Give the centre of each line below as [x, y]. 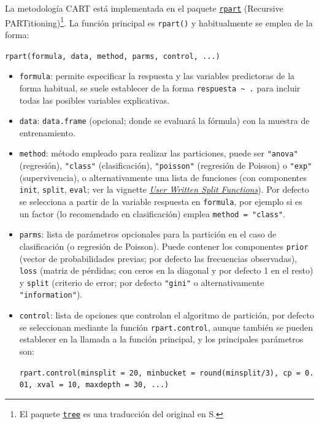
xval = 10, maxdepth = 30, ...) [103, 385]
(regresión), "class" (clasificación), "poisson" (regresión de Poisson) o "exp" [166, 165]
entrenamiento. [47, 132]
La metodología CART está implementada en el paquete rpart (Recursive [144, 8]
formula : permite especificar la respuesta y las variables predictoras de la [157, 76]
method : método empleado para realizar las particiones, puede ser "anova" [159, 153]
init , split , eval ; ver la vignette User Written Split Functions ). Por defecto [164, 189]
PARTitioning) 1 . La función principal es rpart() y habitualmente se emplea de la [159, 21]
